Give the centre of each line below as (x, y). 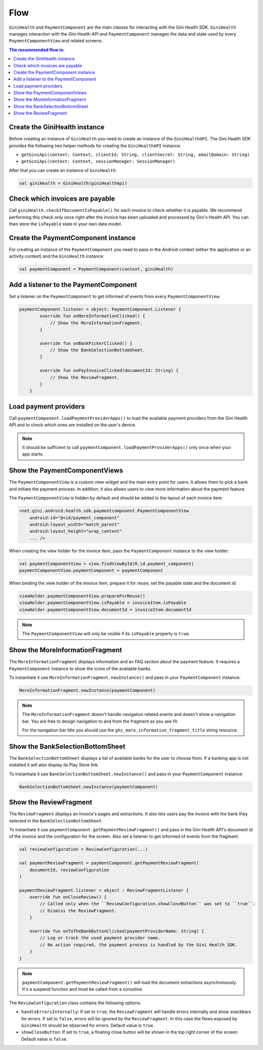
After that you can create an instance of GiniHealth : (63, 170)
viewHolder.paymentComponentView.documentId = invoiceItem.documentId (105, 609)
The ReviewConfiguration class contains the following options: (75, 1003)
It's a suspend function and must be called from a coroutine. (83, 989)
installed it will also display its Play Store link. (54, 765)
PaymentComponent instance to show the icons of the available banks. (80, 668)
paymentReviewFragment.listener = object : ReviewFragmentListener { (104, 890)
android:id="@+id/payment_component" (75, 518)
